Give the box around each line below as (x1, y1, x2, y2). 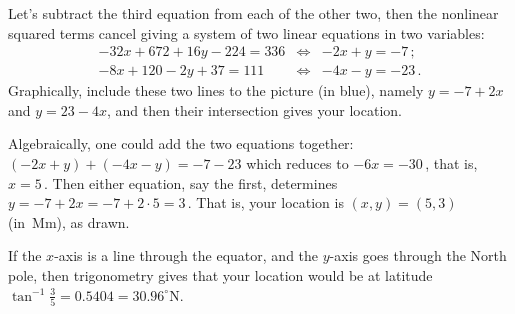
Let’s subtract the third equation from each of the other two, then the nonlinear (8, 3, 499, 23)
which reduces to (246, 153, 349, 174)
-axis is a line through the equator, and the (54, 245, 319, 266)
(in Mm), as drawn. (8, 211, 130, 232)
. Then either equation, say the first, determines (44, 172, 338, 193)
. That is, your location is (187, 192, 344, 213)
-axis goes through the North (329, 245, 507, 266)
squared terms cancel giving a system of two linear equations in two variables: (8, 22, 485, 43)
